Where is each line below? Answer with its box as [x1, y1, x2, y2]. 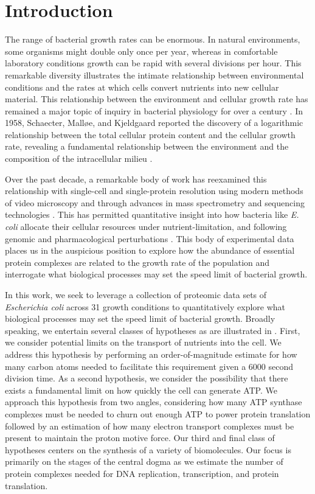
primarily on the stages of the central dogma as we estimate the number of [5, 455, 283, 468]
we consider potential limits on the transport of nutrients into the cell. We [5, 336, 282, 349]
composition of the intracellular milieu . [5, 152, 153, 165]
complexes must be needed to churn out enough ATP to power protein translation [5, 407, 311, 420]
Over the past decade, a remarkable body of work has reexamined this [5, 172, 267, 185]
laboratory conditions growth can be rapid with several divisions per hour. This [5, 57, 302, 69]
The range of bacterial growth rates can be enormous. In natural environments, [5, 33, 300, 46]
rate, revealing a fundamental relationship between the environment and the [5, 140, 289, 153]
